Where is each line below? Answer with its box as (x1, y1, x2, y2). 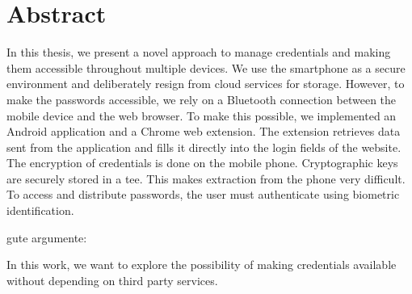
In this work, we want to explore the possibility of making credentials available (6, 256, 397, 273)
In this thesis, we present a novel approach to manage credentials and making (6, 44, 391, 61)
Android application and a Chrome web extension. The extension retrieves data (6, 123, 401, 140)
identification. (6, 202, 74, 219)
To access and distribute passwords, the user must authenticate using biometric (6, 186, 400, 203)
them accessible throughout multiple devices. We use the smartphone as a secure (6, 59, 406, 76)
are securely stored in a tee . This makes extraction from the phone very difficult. (6, 170, 406, 187)
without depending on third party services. (6, 271, 218, 288)
